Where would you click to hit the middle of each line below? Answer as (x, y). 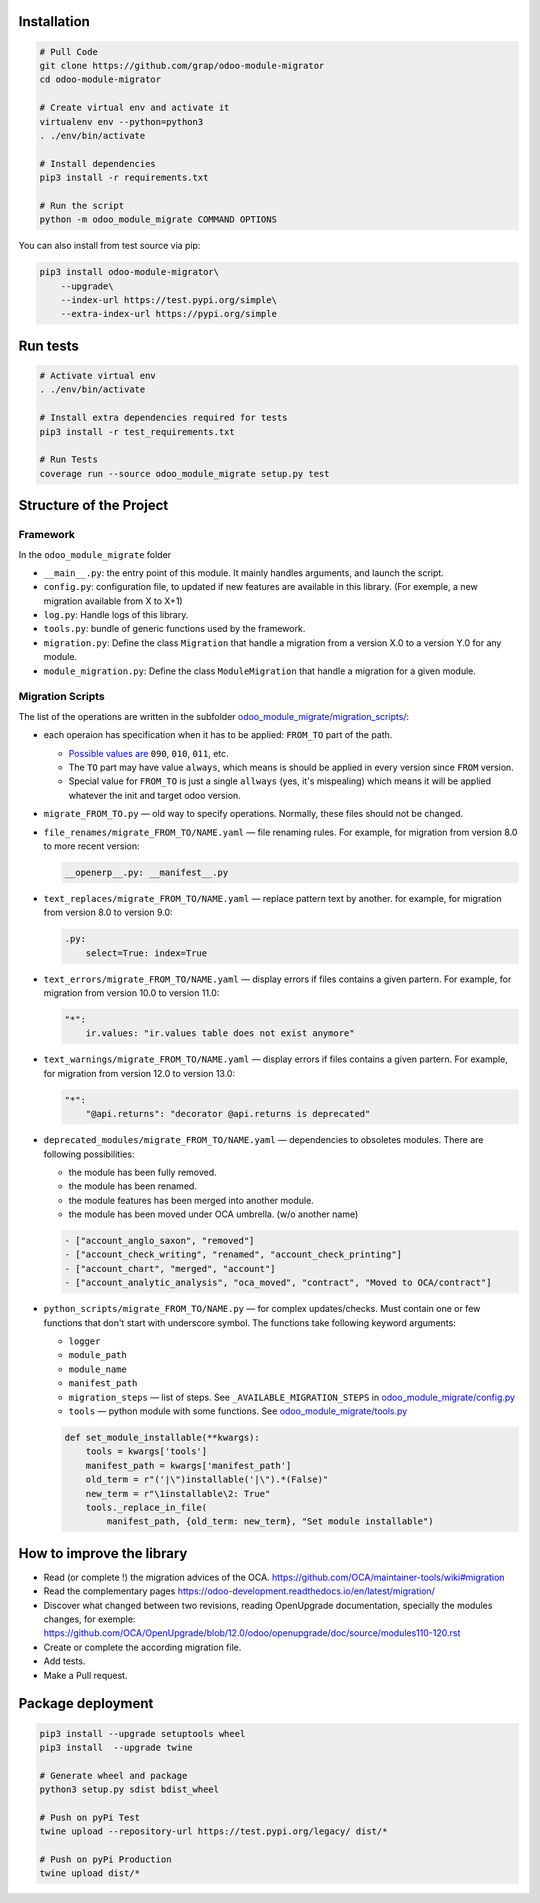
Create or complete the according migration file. (142, 1647)
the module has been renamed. (132, 1186)
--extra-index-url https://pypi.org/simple (168, 314)
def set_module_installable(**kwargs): (162, 1437)
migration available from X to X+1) (113, 601)
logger (84, 1341)
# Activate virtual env (98, 376)
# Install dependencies (98, 163)
